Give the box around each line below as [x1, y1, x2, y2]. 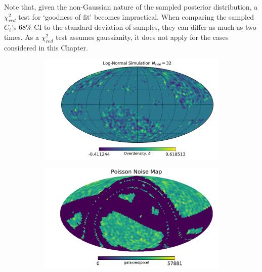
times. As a [4, 31, 39, 42]
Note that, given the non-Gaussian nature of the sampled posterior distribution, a [4, 2, 258, 12]
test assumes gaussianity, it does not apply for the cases [55, 31, 229, 42]
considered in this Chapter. [4, 42, 88, 52]
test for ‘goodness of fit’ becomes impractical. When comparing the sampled [18, 11, 254, 22]
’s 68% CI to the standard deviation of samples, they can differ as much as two [11, 22, 256, 32]
